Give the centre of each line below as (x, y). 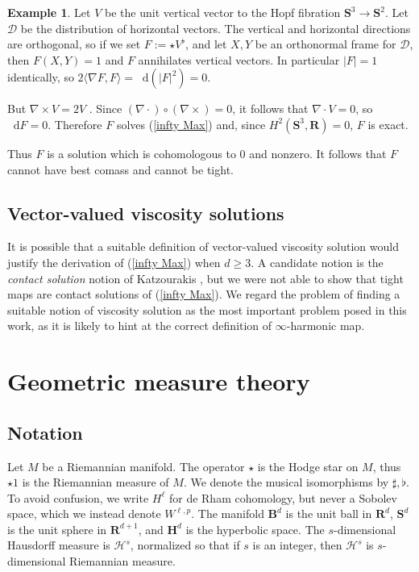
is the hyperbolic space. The (255, 529)
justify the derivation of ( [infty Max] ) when (114, 262)
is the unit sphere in (57, 529)
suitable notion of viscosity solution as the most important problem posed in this (207, 309)
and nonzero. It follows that (318, 153)
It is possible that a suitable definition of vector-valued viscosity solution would (203, 246)
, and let (206, 44)
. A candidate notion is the (317, 262)
